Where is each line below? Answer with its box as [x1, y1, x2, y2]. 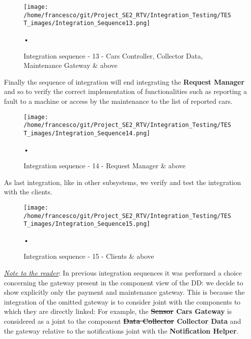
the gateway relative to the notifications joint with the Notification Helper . [4, 325, 239, 336]
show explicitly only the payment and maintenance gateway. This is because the [4, 287, 245, 297]
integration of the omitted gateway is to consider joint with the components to [4, 296, 241, 307]
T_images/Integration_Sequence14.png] [24, 129, 150, 137]
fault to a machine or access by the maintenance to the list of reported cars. [4, 95, 233, 106]
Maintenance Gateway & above [24, 60, 118, 70]
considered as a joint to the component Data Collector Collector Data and [4, 316, 241, 326]
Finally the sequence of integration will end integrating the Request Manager [4, 76, 245, 87]
